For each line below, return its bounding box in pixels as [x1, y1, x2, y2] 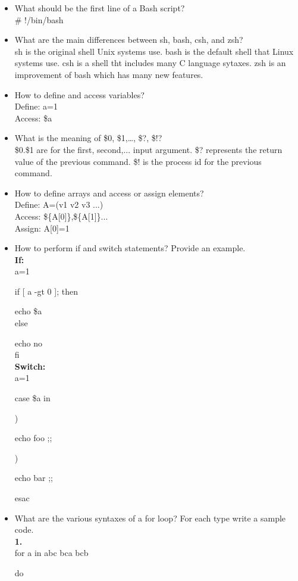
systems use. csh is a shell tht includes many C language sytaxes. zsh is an [14, 57, 286, 69]
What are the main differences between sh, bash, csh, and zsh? [14, 33, 243, 46]
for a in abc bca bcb [14, 546, 89, 559]
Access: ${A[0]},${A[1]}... [14, 210, 108, 222]
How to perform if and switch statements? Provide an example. [14, 242, 246, 254]
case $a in [14, 392, 51, 404]
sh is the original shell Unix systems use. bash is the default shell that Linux [14, 45, 294, 57]
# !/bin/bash [14, 13, 64, 26]
